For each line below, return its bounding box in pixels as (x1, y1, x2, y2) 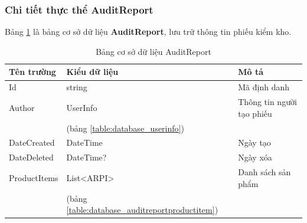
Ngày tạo (238, 136, 271, 149)
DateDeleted (9, 151, 54, 163)
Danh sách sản (238, 166, 291, 178)
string (66, 81, 87, 93)
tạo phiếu (238, 107, 272, 119)
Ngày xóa (238, 151, 272, 163)
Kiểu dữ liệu (66, 65, 119, 78)
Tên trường (9, 65, 56, 78)
